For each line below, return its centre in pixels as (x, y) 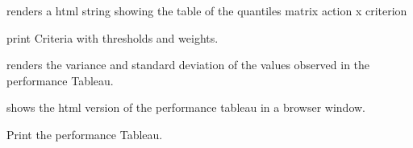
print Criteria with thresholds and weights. (113, 37)
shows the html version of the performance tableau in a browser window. (186, 107)
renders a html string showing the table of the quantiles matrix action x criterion (207, 10)
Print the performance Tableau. (85, 134)
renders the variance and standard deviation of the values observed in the (188, 65)
